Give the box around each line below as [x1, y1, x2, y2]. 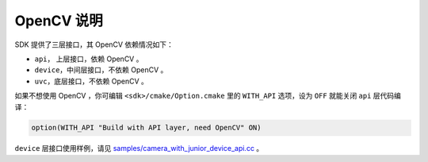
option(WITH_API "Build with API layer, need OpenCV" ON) [31, 123, 262, 133]
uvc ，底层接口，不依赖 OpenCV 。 [34, 76, 148, 86]
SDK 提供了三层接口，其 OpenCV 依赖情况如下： [14, 40, 174, 49]
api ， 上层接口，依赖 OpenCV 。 [34, 54, 143, 64]
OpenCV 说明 [14, 12, 103, 29]
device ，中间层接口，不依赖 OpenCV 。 [34, 65, 168, 75]
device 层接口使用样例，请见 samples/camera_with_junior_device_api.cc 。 [14, 144, 264, 153]
